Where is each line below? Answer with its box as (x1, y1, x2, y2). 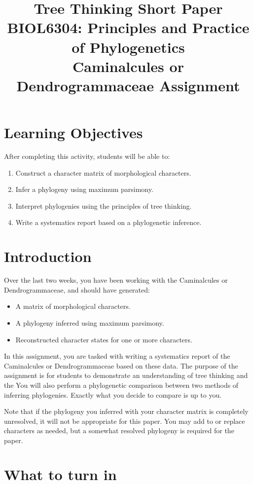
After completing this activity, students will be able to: (4, 151, 170, 161)
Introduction (4, 246, 92, 266)
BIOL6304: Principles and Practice (7, 17, 250, 37)
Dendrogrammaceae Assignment (16, 75, 240, 95)
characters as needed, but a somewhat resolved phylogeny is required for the (4, 425, 234, 436)
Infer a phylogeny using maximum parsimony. (15, 184, 153, 194)
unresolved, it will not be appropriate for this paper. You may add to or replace (4, 415, 245, 426)
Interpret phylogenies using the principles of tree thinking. (15, 200, 192, 211)
